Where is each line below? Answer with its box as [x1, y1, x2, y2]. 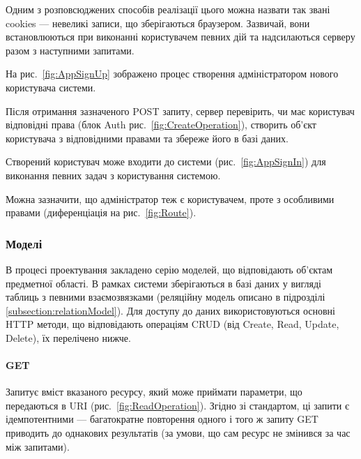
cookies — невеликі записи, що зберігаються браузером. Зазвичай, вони [6, 15, 310, 30]
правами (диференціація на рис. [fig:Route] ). [6, 205, 197, 220]
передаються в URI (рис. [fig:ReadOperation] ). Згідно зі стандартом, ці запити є [6, 398, 350, 412]
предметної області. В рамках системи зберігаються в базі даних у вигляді [6, 276, 321, 290]
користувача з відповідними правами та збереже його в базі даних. [6, 130, 289, 145]
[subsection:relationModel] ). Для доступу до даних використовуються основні [6, 303, 335, 317]
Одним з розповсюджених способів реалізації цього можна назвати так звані [6, 2, 330, 16]
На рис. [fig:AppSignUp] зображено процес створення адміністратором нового [6, 66, 339, 81]
